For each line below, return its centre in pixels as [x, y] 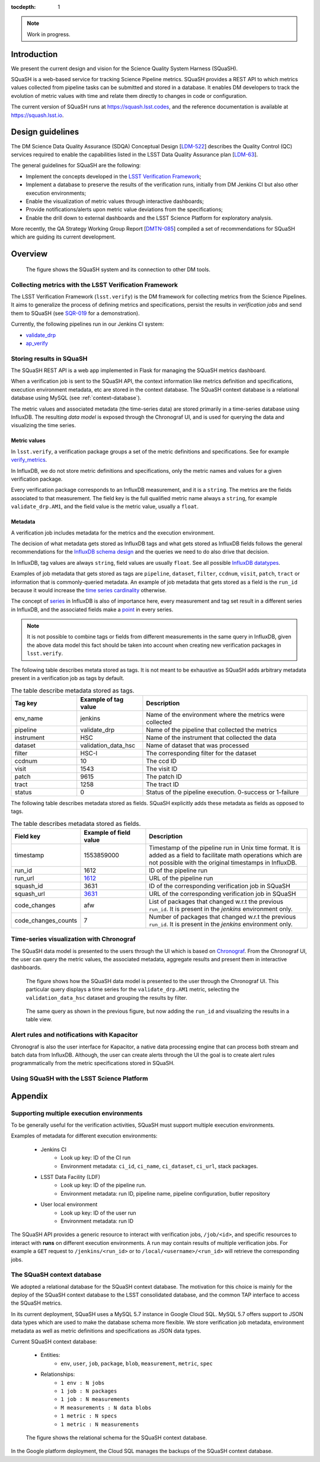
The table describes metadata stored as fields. [76, 824]
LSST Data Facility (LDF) [71, 1177]
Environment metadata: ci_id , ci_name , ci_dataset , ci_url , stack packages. [159, 1166]
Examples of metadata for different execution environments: [84, 1136]
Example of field [107, 832]
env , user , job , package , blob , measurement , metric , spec [137, 1363]
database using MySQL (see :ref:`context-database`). [76, 398]
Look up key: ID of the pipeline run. [103, 1185]
